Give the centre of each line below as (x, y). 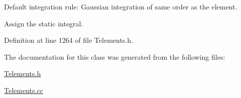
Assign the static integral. (44, 23)
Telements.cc (24, 90)
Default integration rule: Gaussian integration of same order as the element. (121, 6)
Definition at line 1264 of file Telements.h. (69, 40)
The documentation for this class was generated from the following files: (115, 56)
